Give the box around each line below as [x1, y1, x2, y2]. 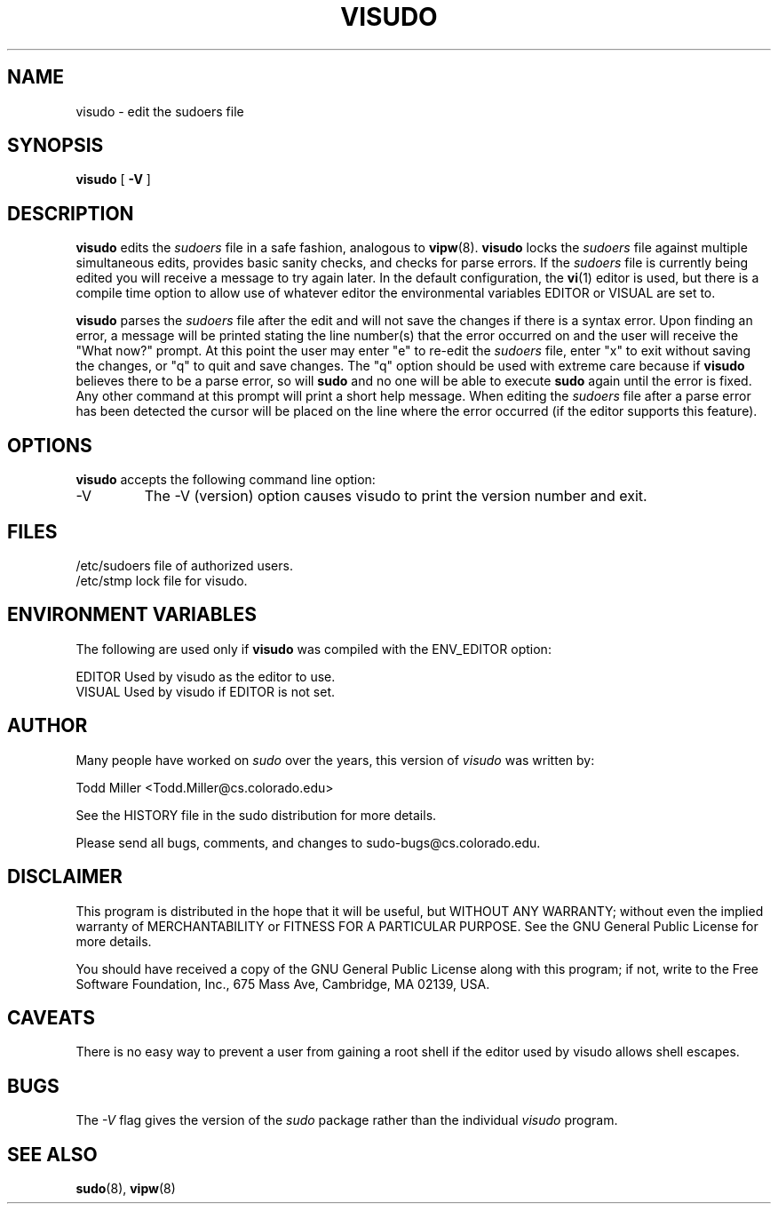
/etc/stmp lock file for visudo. [75, 572, 248, 588]
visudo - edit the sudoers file [75, 103, 244, 119]
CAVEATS [7, 1006, 95, 1029]
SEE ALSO [7, 1143, 98, 1166]
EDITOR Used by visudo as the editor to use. [75, 668, 336, 684]
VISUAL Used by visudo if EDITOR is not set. [75, 683, 335, 699]
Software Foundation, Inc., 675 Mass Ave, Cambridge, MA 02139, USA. [75, 976, 490, 992]
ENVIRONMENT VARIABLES [7, 603, 257, 626]
